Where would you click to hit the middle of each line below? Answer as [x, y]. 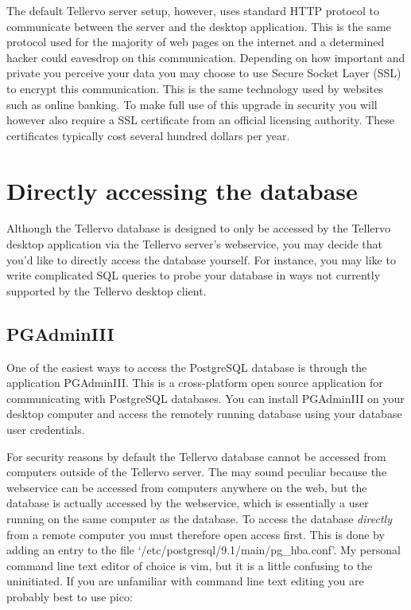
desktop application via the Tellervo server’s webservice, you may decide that [194, 244]
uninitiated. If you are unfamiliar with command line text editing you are [185, 581]
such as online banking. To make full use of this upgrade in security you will [192, 104]
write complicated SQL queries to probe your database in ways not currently [194, 275]
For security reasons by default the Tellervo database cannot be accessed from [196, 456]
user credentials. [46, 430]
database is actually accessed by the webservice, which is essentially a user [188, 503]
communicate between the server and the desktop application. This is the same [199, 26]
